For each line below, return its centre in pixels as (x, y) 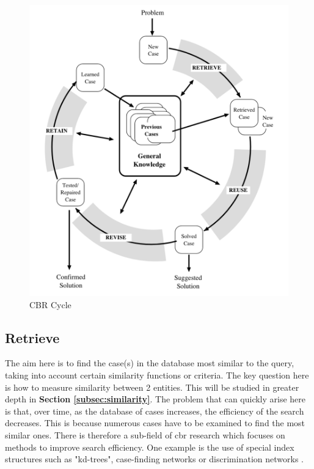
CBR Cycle (50, 304)
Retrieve (32, 337)
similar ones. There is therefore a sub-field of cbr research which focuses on (145, 435)
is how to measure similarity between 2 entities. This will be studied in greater (152, 387)
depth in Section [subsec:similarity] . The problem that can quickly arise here (155, 399)
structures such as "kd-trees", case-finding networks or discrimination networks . (154, 459)
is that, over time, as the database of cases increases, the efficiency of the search (155, 411)
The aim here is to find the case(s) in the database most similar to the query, (150, 363)
